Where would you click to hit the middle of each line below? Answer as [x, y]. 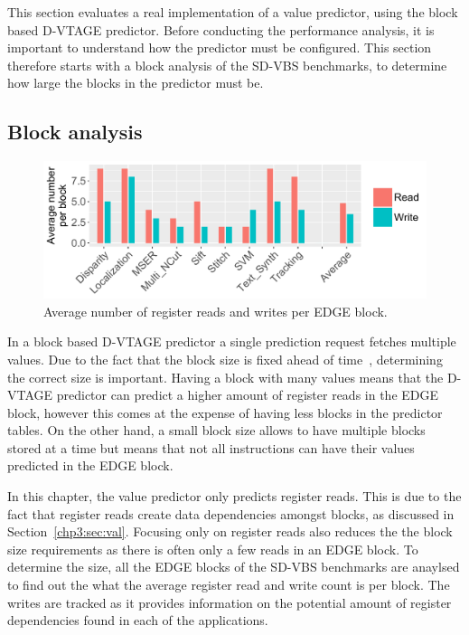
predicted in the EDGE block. [90, 465]
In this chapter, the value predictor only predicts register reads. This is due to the [234, 496]
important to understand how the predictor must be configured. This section [220, 47]
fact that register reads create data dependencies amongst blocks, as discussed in [231, 513]
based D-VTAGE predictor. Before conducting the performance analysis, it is [221, 29]
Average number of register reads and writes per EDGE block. [216, 311]
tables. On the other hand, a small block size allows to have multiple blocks [216, 430]
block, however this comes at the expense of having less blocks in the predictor [225, 412]
